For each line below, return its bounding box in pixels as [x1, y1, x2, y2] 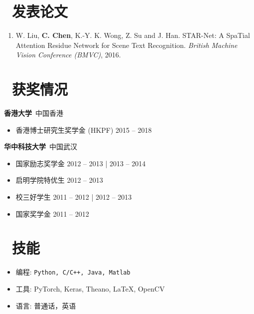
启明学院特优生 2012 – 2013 [15, 175, 103, 185]
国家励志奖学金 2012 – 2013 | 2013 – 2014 [15, 158, 146, 168]
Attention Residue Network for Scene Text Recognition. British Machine [15, 39, 238, 50]
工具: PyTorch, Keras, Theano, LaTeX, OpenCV [15, 283, 165, 294]
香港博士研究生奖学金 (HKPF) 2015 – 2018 [15, 124, 152, 135]
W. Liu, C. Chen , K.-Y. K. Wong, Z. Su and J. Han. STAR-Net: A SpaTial [15, 30, 250, 40]
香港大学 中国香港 [4, 108, 63, 118]
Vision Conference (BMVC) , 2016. [15, 49, 121, 60]
